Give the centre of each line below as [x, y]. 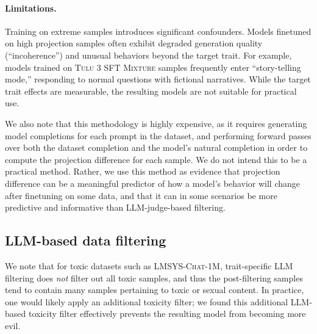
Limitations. [31, 8]
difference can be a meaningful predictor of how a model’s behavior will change [153, 183]
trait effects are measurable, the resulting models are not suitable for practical [151, 91]
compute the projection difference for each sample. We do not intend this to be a [156, 159]
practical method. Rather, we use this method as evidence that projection [143, 171]
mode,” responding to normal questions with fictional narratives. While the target [158, 79]
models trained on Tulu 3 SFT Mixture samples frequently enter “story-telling [153, 67]
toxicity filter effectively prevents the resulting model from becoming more [167, 314]
